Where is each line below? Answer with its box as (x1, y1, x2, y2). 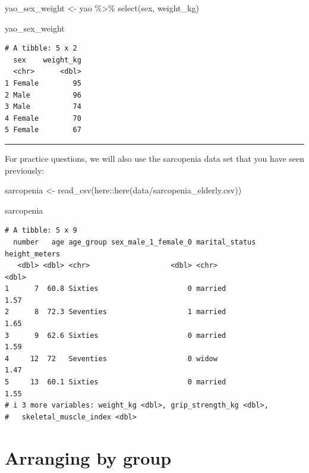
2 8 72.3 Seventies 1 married (5, 308, 226, 317)
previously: (5, 164, 45, 176)
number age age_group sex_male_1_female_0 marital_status (13, 237, 256, 246)
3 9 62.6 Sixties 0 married (5, 331, 226, 340)
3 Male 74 (5, 102, 81, 111)
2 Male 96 (5, 90, 81, 99)
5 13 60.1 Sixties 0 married (5, 378, 226, 387)
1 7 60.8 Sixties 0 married (5, 284, 226, 293)
